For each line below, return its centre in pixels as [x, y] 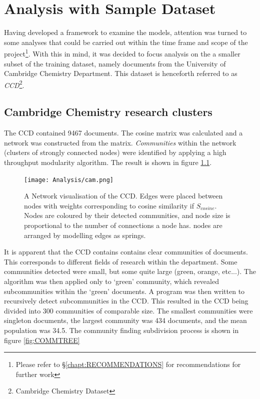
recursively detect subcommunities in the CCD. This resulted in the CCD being [126, 301]
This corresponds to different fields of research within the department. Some [121, 261]
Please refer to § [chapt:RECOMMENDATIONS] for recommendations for [128, 364]
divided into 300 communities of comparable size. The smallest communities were [128, 310]
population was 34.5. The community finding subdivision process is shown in [121, 330]
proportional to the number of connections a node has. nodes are [123, 225]
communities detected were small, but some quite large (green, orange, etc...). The [130, 271]
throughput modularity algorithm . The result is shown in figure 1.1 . [108, 162]
